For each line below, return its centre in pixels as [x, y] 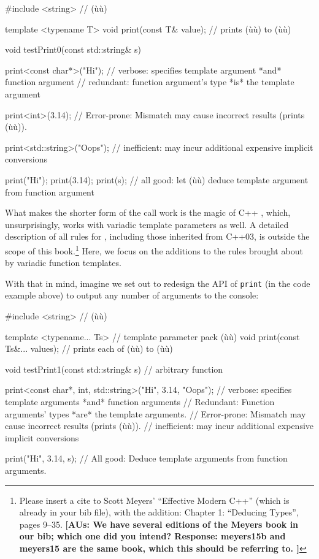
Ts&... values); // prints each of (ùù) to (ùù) [89, 348]
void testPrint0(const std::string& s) [73, 49]
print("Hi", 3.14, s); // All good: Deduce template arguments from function [146, 458]
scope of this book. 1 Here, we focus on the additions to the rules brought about [154, 249]
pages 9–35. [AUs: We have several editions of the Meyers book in [159, 524]
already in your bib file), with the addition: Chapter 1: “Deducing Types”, [159, 512]
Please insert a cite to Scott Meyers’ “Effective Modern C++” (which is [154, 500]
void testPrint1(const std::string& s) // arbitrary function [114, 369]
